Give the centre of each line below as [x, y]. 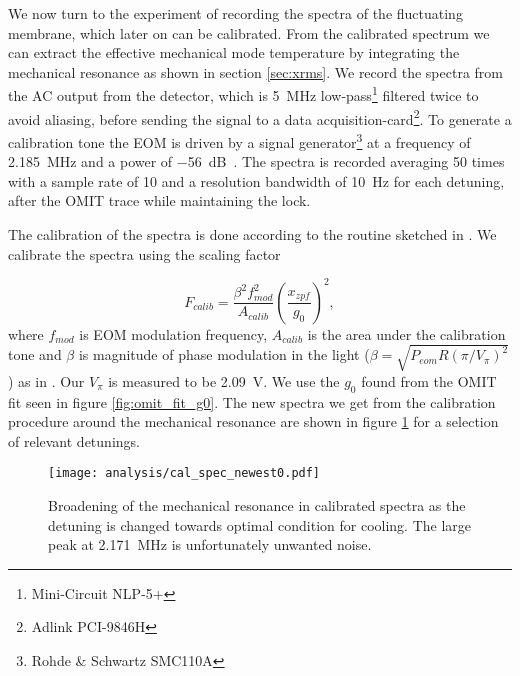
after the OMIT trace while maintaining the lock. [159, 200]
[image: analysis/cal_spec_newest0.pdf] [184, 473]
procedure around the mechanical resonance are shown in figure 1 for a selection [253, 421]
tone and [35, 354]
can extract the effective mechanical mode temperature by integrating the [234, 52]
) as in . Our [46, 380]
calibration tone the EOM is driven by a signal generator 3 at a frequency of [239, 140]
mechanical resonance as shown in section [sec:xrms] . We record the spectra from [255, 71]
